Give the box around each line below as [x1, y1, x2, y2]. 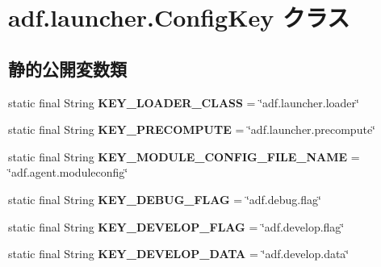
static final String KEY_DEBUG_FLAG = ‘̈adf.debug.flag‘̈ [8, 190, 321, 207]
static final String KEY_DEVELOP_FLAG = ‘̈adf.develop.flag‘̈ [8, 218, 345, 235]
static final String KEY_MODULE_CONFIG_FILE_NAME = [8, 148, 360, 165]
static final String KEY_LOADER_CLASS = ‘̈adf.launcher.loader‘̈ [8, 94, 359, 111]
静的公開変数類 [8, 56, 127, 81]
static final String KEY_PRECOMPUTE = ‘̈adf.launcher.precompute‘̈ [8, 121, 375, 138]
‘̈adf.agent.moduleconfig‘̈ [8, 164, 128, 181]
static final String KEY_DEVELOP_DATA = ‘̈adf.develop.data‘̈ [8, 245, 350, 262]
